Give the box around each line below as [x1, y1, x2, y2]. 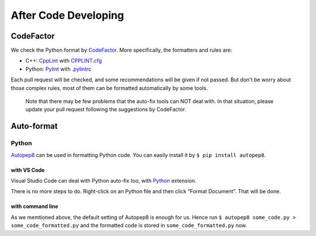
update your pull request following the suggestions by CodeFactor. [25, 106, 187, 113]
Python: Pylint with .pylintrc [25, 65, 92, 73]
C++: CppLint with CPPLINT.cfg [25, 57, 102, 64]
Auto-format [11, 121, 58, 131]
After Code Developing [11, 9, 124, 22]
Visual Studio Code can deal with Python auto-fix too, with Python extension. [11, 177, 197, 184]
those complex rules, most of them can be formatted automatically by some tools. [11, 84, 208, 91]
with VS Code [11, 166, 45, 173]
